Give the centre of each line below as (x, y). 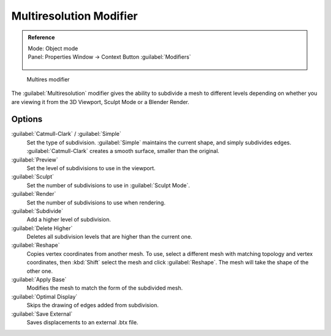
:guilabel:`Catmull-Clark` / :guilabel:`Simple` (67, 134)
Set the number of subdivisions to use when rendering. (96, 203)
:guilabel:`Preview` (35, 160)
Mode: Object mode (53, 48)
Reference (41, 37)
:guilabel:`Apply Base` (39, 280)
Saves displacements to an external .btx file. (82, 322)
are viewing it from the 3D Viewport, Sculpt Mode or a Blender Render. (100, 102)
